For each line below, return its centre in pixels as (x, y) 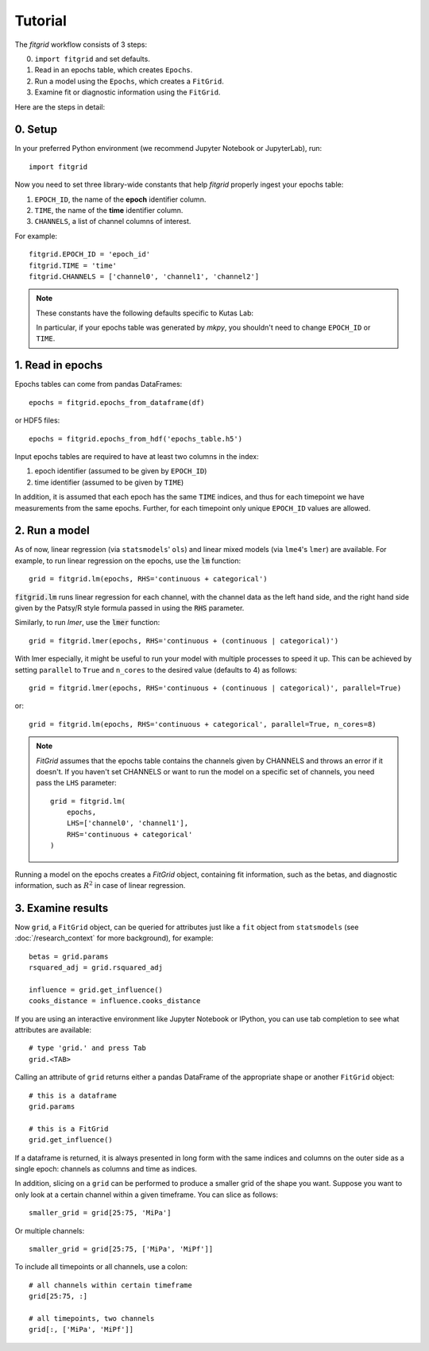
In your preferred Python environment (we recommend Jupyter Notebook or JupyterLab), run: (168, 149)
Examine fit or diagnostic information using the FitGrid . (128, 92)
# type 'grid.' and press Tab (88, 1048)
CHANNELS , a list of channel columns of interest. (113, 222)
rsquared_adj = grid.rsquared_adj (96, 968)
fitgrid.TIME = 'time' (73, 265)
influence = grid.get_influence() (96, 990)
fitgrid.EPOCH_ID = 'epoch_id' (90, 255)
